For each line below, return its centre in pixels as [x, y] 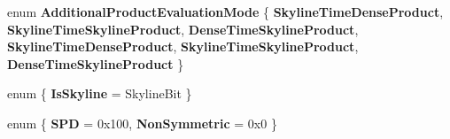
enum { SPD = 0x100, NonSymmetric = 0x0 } [142, 123]
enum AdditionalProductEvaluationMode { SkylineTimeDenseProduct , [225, 12]
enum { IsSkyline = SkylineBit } [100, 93]
